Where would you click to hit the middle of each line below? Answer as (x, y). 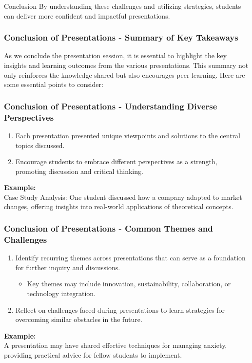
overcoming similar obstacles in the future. (79, 319)
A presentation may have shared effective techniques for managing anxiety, (116, 345)
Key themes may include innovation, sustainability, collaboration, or (129, 284)
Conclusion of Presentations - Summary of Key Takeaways (121, 37)
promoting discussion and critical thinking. (79, 171)
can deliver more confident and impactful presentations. (87, 15)
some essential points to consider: (54, 84)
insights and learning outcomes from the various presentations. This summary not (126, 65)
